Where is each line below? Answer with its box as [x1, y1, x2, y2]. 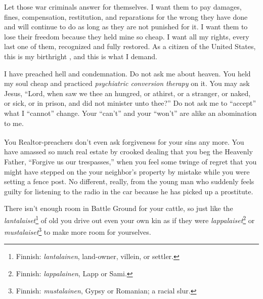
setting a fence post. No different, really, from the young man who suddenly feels [4, 176, 254, 187]
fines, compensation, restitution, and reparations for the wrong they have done [4, 11, 248, 22]
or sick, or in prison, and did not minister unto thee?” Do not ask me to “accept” [4, 98, 256, 108]
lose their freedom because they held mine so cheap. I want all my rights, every [4, 31, 249, 41]
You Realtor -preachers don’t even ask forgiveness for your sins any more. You [4, 136, 244, 147]
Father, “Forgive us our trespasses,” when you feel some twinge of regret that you [4, 156, 257, 166]
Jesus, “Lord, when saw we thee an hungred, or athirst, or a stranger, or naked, [4, 88, 251, 98]
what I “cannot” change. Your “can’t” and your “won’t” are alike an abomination [4, 107, 257, 118]
